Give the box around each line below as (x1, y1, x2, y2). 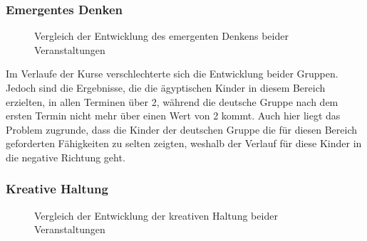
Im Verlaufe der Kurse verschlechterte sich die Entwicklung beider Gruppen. (6, 66, 338, 81)
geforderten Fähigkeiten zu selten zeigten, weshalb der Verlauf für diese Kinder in (6, 136, 362, 151)
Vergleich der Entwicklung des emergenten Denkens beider (34, 28, 289, 43)
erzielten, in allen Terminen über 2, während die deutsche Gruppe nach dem (6, 94, 338, 109)
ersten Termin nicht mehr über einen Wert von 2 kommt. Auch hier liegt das (6, 108, 341, 123)
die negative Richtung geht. (6, 149, 125, 164)
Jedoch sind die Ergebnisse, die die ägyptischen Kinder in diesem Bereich (6, 80, 326, 95)
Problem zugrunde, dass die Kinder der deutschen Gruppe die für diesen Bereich (6, 122, 358, 136)
